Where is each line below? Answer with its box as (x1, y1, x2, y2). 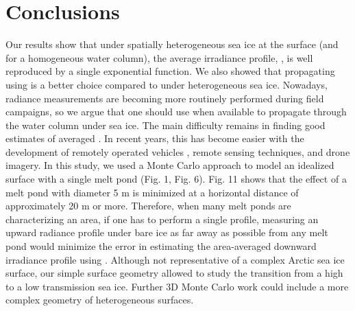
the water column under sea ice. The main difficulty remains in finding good (5, 117, 326, 132)
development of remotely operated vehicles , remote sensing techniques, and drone (5, 144, 350, 159)
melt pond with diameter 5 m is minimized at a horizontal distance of (5, 185, 299, 199)
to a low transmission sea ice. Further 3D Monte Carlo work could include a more (5, 279, 349, 293)
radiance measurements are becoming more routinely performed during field (5, 91, 324, 105)
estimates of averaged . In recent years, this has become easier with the (5, 131, 304, 146)
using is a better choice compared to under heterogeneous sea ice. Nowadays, (5, 77, 328, 91)
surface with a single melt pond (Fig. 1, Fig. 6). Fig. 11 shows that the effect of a (5, 172, 347, 186)
